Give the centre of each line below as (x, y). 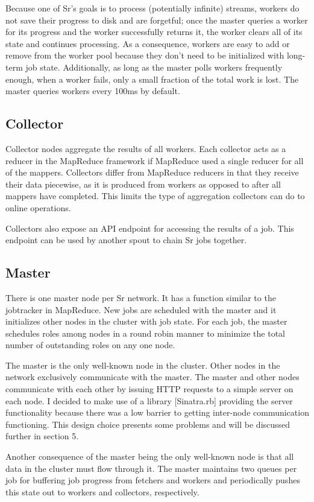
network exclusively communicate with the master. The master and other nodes (152, 377)
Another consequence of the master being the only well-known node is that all (150, 456)
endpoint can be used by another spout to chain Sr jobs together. (126, 240)
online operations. (38, 207)
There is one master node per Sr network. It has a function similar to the (141, 297)
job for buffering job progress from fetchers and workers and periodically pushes (153, 480)
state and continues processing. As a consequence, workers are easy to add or (148, 43)
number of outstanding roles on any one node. (90, 345)
